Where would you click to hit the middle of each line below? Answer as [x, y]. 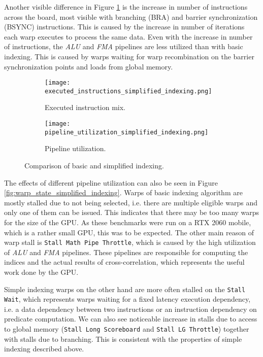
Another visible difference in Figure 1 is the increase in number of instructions [126, 7]
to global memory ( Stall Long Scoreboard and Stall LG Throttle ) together [127, 329]
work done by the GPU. [41, 272]
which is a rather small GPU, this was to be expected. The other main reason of [129, 232]
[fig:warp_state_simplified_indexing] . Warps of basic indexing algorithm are [123, 192]
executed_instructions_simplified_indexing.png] [128, 91]
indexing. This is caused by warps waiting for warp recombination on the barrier [129, 56]
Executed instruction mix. [85, 107]
